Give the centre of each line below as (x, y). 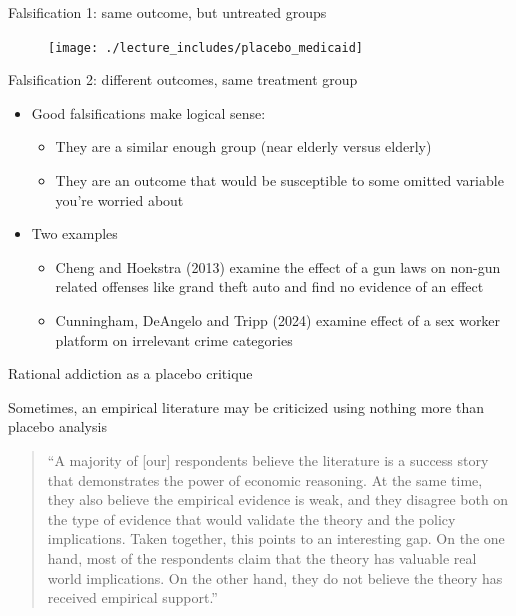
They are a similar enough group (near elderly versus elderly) (243, 146)
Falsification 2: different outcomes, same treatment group (183, 79)
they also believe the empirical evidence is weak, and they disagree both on (278, 499)
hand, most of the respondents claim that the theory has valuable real (262, 557)
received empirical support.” (132, 597)
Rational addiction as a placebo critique (130, 373)
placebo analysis (57, 426)
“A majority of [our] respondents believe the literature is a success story (268, 459)
